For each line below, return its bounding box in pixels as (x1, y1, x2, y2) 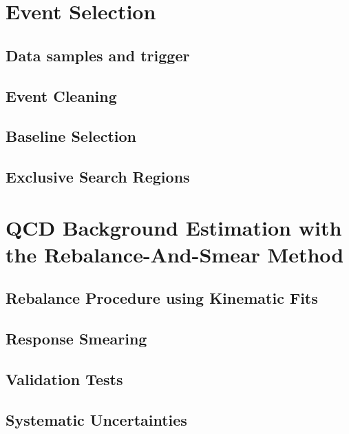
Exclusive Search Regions (6, 166, 190, 187)
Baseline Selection (6, 125, 137, 147)
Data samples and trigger (6, 44, 190, 65)
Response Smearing (6, 328, 147, 349)
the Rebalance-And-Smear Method (6, 240, 344, 268)
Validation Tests (6, 369, 123, 390)
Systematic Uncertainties (6, 409, 187, 430)
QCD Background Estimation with (6, 213, 342, 241)
